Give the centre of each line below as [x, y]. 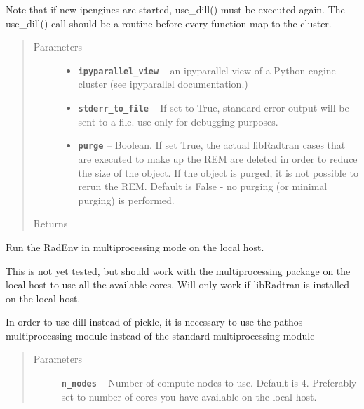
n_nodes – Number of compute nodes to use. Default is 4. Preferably [209, 383]
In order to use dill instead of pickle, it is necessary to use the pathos [154, 322]
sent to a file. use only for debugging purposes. [178, 121]
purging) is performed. [126, 200]
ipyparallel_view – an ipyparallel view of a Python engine [207, 70]
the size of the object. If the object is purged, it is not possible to [218, 172]
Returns [50, 223]
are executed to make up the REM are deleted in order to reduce [218, 158]
